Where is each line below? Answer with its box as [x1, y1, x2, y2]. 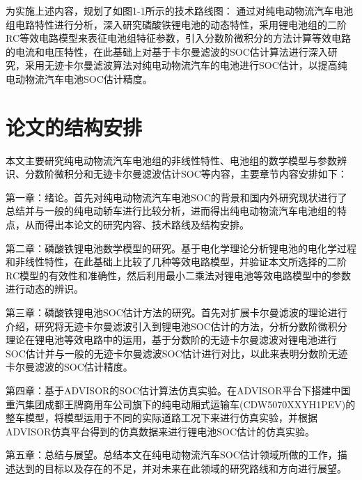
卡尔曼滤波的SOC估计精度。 [6, 359, 133, 374]
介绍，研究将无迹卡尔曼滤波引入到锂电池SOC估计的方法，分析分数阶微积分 [6, 318, 347, 333]
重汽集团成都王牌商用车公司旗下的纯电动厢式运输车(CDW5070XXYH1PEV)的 [6, 396, 356, 411]
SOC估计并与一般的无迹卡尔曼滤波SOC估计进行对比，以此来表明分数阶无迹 [6, 346, 348, 360]
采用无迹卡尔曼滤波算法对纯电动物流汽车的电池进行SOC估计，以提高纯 [24, 58, 347, 72]
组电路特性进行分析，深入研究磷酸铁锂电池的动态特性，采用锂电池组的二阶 [6, 17, 347, 31]
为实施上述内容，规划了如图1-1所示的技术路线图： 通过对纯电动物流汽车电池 [6, 3, 354, 17]
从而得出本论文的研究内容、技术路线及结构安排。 [24, 217, 249, 232]
